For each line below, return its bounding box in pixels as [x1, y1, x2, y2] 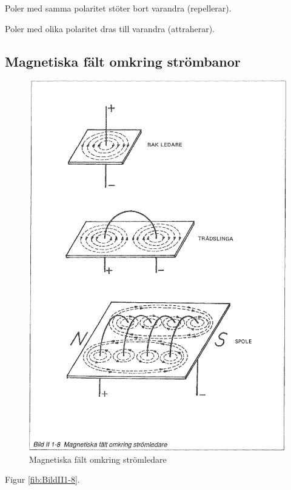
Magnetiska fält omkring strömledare [29, 452, 167, 465]
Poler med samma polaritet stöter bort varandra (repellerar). [5, 2, 232, 14]
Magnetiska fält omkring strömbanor [5, 51, 241, 70]
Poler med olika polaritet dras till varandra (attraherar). [5, 22, 215, 35]
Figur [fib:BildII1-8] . [5, 473, 80, 486]
